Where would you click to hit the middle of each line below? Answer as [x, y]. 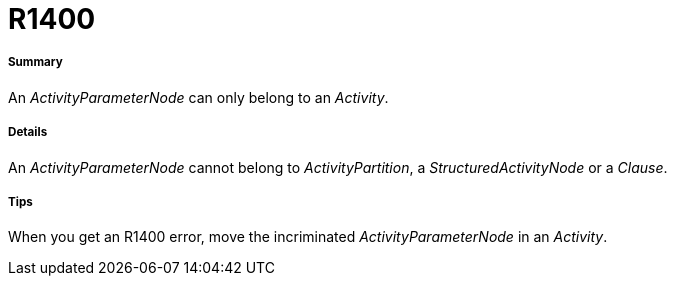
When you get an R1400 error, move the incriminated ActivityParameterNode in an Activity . [308, 237]
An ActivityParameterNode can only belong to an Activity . [198, 97]
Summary [35, 62]
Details [28, 132]
